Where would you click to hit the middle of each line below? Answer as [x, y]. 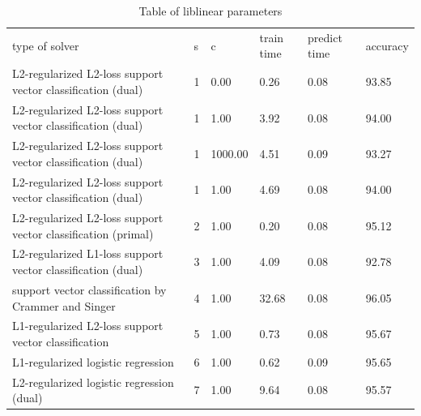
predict [325, 37]
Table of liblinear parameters [210, 11]
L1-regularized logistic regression [93, 361]
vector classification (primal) [83, 233]
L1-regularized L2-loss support [88, 326]
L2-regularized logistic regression [93, 382]
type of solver [46, 45]
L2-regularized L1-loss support [88, 253]
